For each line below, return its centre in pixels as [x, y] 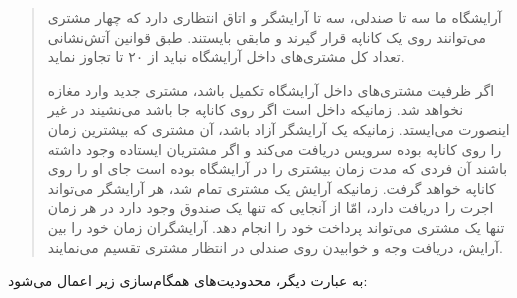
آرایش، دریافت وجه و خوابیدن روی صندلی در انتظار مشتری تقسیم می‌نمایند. [275, 246]
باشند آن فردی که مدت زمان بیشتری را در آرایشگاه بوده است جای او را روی [277, 168]
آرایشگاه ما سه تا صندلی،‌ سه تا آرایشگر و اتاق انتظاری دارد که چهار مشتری [274, 17]
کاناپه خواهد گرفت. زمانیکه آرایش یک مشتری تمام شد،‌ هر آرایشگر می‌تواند [271, 187]
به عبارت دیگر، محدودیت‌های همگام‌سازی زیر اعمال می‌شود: [188, 280]
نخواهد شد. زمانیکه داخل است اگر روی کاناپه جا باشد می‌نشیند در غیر [255, 109]
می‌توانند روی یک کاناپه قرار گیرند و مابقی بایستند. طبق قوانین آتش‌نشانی [266, 36]
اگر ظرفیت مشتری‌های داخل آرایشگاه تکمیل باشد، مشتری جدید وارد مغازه [271, 89]
